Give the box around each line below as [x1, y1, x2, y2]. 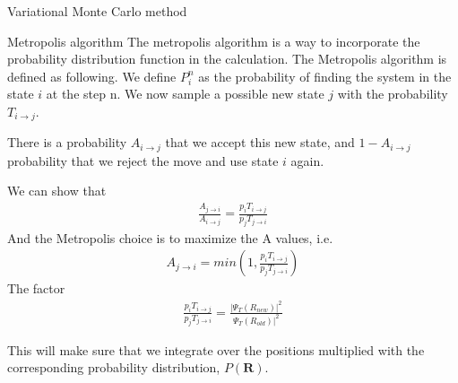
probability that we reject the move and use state [7, 151, 279, 170]
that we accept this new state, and [165, 133, 355, 152]
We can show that [7, 181, 107, 200]
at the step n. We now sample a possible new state [46, 84, 324, 103]
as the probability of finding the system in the [198, 66, 452, 85]
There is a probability [7, 133, 127, 152]
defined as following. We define [7, 66, 177, 85]
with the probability [337, 84, 448, 103]
